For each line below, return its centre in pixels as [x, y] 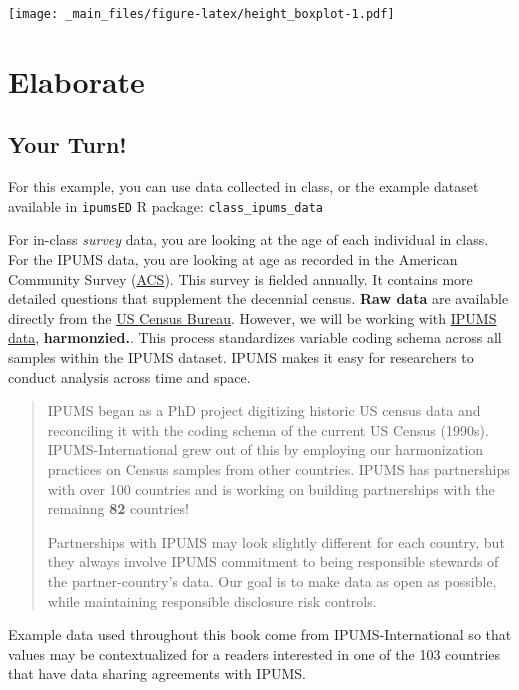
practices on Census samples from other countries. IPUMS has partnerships [278, 469]
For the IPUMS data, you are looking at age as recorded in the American [233, 259]
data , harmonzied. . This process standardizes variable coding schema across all [255, 337]
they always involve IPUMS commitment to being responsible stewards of [273, 561]
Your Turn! [67, 144]
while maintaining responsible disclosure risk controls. [212, 600]
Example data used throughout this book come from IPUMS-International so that [260, 634]
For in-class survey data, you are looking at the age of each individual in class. [248, 239]
